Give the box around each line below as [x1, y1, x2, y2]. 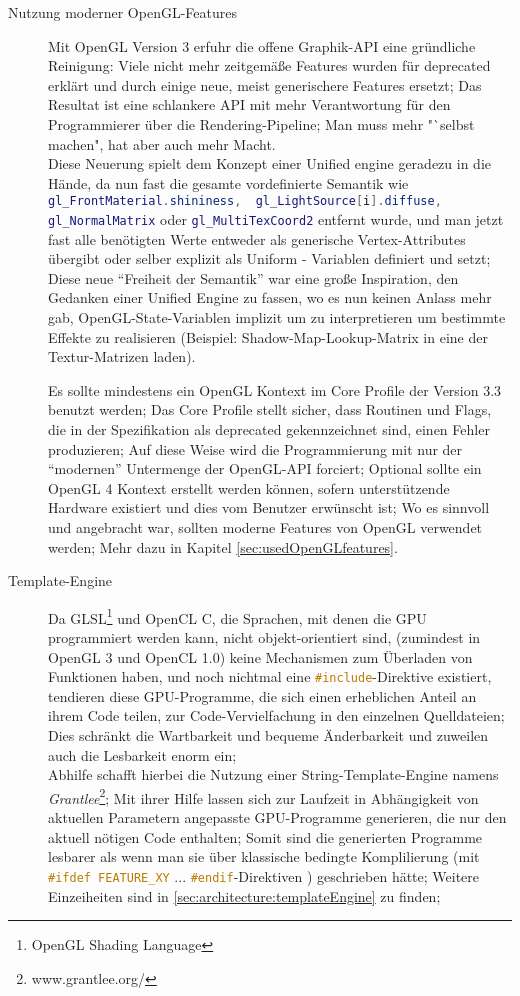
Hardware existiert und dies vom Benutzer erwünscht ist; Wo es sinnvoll [48, 497, 490, 518]
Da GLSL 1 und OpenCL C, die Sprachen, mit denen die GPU [48, 604, 427, 628]
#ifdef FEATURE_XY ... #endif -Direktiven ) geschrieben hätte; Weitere [48, 865, 480, 886]
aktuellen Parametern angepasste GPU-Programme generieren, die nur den [48, 807, 507, 828]
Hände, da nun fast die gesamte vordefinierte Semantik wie [48, 172, 409, 193]
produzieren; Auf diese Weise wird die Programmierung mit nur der [48, 438, 463, 459]
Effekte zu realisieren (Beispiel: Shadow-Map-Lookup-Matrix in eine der [48, 326, 488, 347]
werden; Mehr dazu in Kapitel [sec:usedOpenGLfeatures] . [48, 536, 398, 557]
